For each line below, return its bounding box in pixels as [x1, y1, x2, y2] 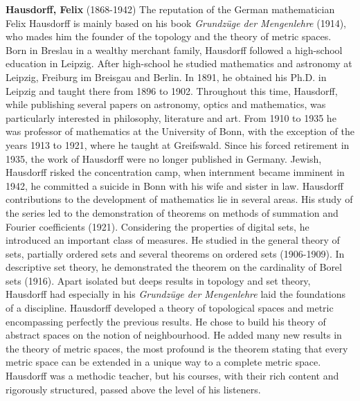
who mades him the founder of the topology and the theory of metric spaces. [6, 29, 332, 44]
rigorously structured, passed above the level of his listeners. [6, 382, 261, 396]
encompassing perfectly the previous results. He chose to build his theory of [6, 314, 326, 328]
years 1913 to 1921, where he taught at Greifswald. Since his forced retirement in [6, 137, 350, 152]
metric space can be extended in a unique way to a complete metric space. [6, 355, 321, 369]
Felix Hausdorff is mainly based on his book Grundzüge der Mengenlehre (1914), [6, 15, 346, 30]
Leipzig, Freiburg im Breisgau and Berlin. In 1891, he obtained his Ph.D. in [6, 69, 327, 84]
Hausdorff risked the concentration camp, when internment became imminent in [6, 165, 345, 179]
